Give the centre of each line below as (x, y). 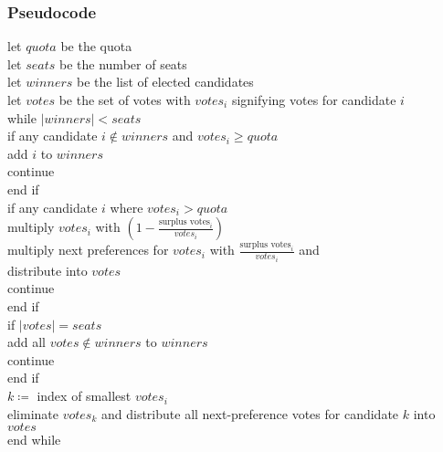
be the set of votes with (125, 100)
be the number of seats (123, 63)
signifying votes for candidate (314, 100)
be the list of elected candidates (165, 82)
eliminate (33, 413)
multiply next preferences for (88, 250)
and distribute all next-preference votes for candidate (250, 413)
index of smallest (84, 396)
